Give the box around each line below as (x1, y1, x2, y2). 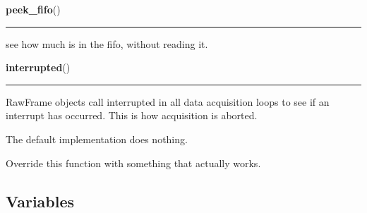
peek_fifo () (6, 2, 61, 16)
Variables (6, 190, 75, 212)
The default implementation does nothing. (6, 131, 188, 146)
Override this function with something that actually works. (6, 155, 261, 170)
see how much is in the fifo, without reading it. (6, 36, 208, 51)
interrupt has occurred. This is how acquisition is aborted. (6, 108, 258, 123)
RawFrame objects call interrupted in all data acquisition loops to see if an (6, 94, 330, 109)
